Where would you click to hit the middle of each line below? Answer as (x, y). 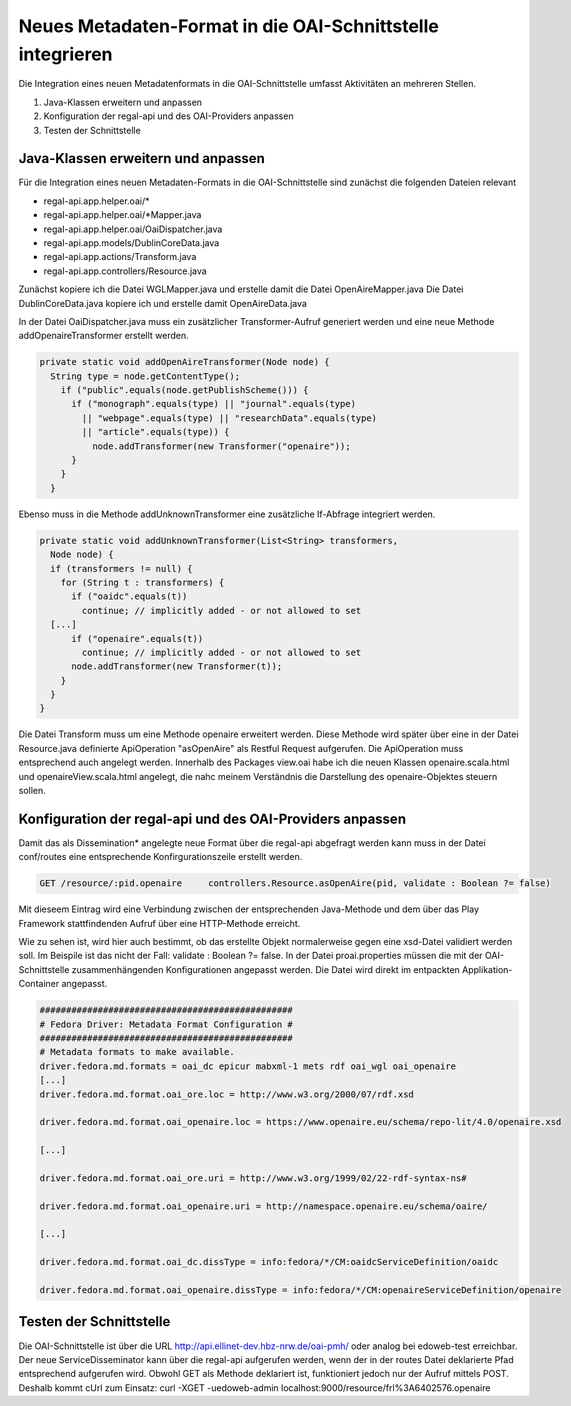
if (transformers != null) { (122, 568)
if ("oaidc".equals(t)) (129, 596)
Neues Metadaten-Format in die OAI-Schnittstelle (228, 26)
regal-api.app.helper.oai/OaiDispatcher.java (133, 229)
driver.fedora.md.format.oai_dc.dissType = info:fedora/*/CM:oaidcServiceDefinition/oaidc (269, 1262)
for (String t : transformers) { (142, 582)
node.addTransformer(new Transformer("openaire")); (221, 446)
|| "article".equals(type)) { (155, 432)
